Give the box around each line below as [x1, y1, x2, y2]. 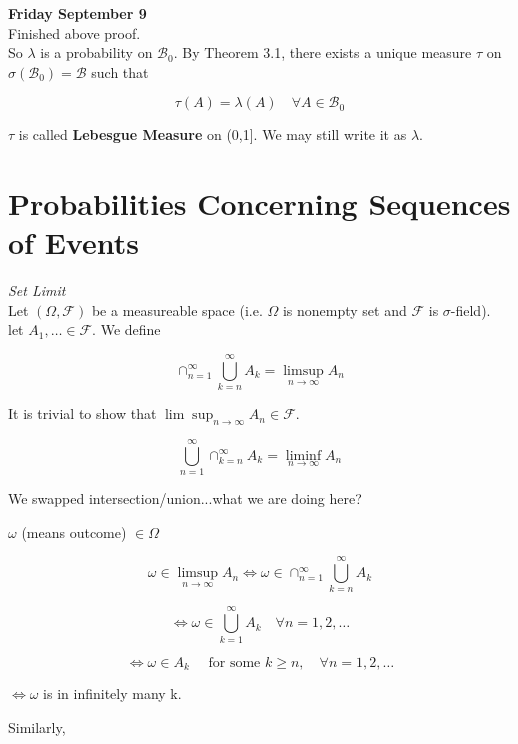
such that [91, 61, 149, 82]
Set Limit [8, 280, 66, 301]
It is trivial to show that [8, 403, 157, 424]
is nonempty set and [282, 299, 407, 320]
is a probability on [40, 42, 153, 63]
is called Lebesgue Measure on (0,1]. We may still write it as [18, 124, 407, 145]
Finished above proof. [8, 22, 141, 43]
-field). [450, 299, 491, 320]
